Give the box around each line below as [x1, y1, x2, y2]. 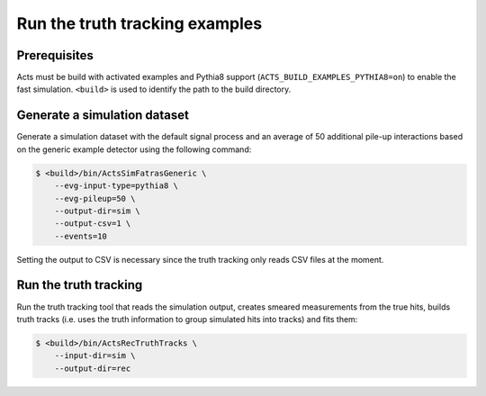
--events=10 [54, 230, 108, 241]
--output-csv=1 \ [54, 219, 131, 229]
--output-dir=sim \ [54, 205, 141, 216]
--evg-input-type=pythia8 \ [54, 181, 179, 191]
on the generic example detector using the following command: [16, 144, 252, 155]
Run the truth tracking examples [16, 13, 263, 33]
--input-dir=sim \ [54, 351, 136, 361]
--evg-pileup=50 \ [54, 193, 136, 203]
